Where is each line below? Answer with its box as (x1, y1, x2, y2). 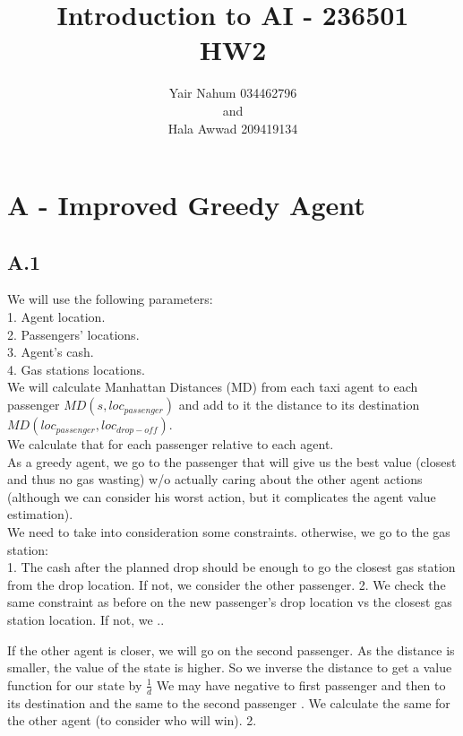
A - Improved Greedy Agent (7, 186, 365, 223)
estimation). (7, 505, 73, 524)
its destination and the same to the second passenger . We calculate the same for (7, 693, 450, 712)
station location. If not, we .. (7, 610, 165, 628)
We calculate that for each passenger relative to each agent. (7, 435, 334, 454)
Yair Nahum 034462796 (168, 83, 297, 102)
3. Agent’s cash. (7, 342, 94, 361)
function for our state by (7, 675, 142, 694)
